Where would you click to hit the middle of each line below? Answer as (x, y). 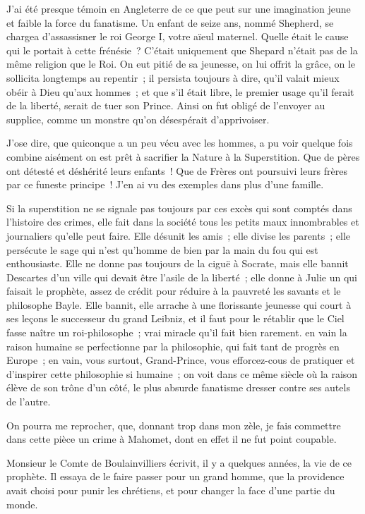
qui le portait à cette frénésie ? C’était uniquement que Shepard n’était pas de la (182, 50)
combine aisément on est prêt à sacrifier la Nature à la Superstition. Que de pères (183, 156)
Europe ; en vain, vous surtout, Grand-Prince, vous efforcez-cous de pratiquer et (181, 360)
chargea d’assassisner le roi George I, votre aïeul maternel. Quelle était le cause (178, 36)
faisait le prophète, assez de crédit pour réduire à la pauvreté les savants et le (174, 291)
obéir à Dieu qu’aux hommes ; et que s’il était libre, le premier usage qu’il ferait (180, 91)
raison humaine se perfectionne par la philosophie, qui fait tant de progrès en (173, 346)
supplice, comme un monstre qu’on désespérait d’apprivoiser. (138, 119)
